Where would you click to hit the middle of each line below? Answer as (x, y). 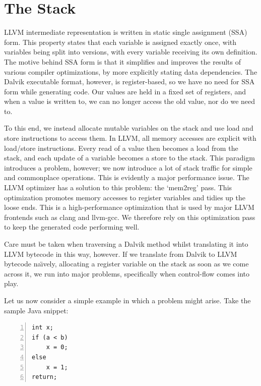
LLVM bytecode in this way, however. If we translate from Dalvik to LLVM (121, 254)
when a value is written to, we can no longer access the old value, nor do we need (130, 101)
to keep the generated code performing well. (72, 227)
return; (45, 377)
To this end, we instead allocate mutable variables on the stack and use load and (129, 128)
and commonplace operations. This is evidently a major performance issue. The (127, 177)
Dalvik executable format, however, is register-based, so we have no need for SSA (129, 81)
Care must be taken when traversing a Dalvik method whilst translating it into (126, 244)
